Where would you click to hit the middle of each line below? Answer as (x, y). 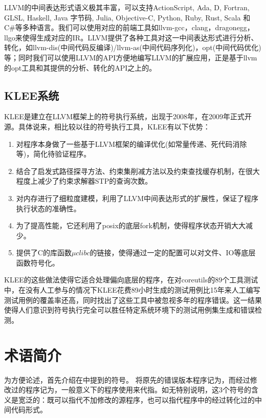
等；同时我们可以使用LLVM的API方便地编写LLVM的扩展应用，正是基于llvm (131, 57)
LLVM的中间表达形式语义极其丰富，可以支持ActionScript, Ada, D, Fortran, (127, 7)
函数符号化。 (38, 262)
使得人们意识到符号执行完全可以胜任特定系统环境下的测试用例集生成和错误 (129, 310)
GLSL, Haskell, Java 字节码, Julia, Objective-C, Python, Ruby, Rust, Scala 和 (127, 17)
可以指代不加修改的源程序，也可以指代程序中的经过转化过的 (154, 399)
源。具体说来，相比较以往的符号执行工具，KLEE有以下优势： (107, 126)
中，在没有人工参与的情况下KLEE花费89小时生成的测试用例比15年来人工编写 (132, 290)
